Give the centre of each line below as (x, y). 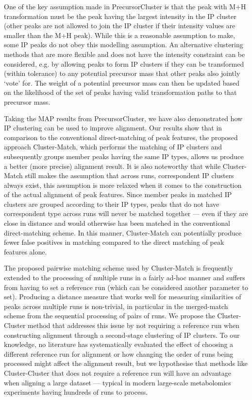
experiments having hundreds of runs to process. (76, 392)
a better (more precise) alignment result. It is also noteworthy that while (112, 166)
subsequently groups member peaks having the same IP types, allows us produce (124, 156)
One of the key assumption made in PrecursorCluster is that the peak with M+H (125, 6)
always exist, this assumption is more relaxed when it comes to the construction (123, 185)
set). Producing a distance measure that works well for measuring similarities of (123, 297)
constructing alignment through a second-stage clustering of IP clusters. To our (122, 335)
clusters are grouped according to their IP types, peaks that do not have (112, 204)
